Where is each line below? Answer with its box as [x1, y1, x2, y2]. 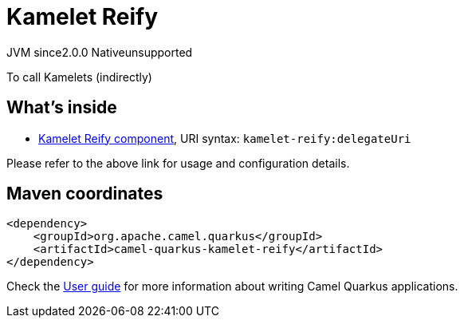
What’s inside [6, 97, 117, 118]
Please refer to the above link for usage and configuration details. [6, 156, 350, 170]
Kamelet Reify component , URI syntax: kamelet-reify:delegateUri [38, 131, 411, 145]
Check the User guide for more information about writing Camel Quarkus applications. [6, 279, 458, 294]
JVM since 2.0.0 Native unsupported [6, 45, 193, 59]
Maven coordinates [6, 184, 163, 204]
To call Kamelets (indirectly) [6, 69, 152, 84]
